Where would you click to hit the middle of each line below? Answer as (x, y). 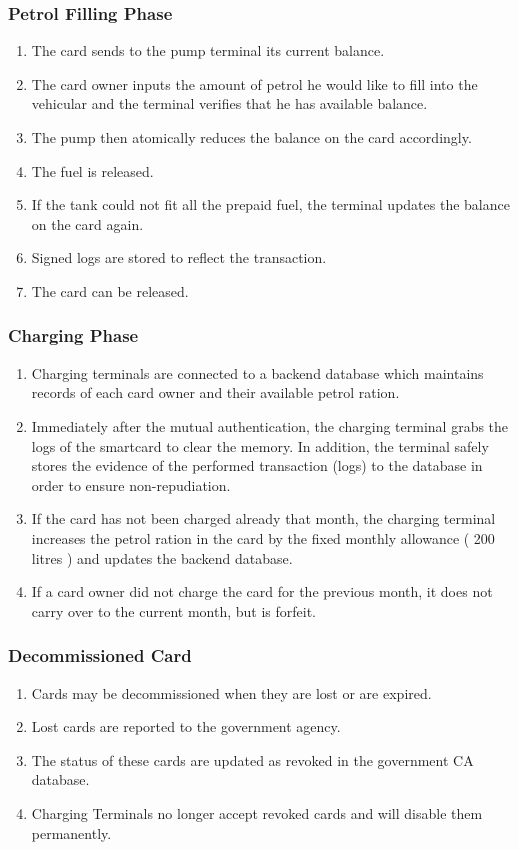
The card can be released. (110, 290)
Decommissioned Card (100, 655)
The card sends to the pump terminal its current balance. (208, 50)
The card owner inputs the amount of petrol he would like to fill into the (254, 83)
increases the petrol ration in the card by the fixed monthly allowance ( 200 (263, 537)
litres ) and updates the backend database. (162, 557)
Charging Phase (73, 335)
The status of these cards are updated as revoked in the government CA (252, 759)
